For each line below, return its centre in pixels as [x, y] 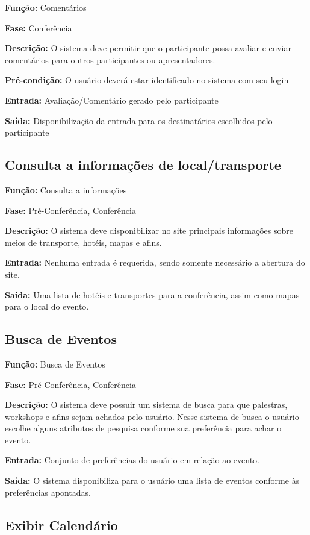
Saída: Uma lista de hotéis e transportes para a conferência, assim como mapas [152, 294]
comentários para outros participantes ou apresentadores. [110, 59]
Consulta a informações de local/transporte [143, 165]
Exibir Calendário [61, 524]
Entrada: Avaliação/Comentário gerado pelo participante [112, 100]
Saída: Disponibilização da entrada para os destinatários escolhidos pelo [139, 120]
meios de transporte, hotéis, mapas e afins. [83, 242]
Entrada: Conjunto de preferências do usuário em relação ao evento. [132, 460]
